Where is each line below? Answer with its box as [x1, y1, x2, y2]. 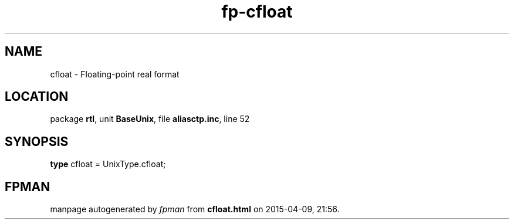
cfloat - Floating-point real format [50, 69, 180, 79]
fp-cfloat [221, 2, 293, 22]
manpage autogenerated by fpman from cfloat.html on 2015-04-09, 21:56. [50, 204, 340, 215]
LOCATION [5, 89, 69, 104]
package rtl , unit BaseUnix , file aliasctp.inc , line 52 [50, 114, 250, 124]
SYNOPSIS [5, 134, 69, 149]
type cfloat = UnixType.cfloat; [50, 159, 166, 169]
